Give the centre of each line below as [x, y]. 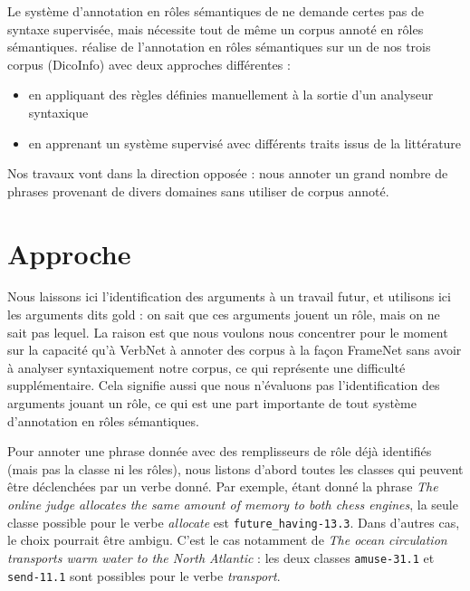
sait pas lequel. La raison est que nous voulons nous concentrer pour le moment [228, 332]
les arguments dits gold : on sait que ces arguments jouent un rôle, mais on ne [224, 315]
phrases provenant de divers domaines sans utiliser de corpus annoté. [198, 191]
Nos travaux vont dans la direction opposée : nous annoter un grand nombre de [228, 173]
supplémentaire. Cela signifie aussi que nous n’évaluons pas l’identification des [224, 385]
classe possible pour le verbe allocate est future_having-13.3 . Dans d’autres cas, [234, 522]
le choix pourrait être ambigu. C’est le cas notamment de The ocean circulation [227, 540]
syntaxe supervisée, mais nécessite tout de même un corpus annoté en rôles [216, 29]
